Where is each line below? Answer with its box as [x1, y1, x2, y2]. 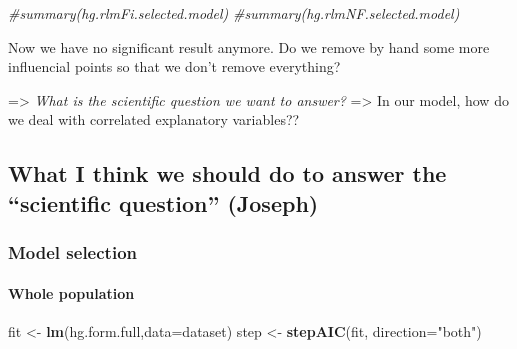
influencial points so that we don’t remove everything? [8, 56, 341, 77]
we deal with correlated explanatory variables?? [8, 109, 300, 130]
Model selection [8, 240, 137, 265]
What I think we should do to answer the [8, 158, 447, 189]
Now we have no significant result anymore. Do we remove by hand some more [8, 36, 490, 57]
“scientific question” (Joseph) [8, 187, 319, 218]
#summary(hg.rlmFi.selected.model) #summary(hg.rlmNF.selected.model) [8, 3, 460, 23]
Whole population [8, 282, 135, 303]
